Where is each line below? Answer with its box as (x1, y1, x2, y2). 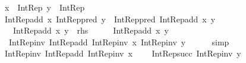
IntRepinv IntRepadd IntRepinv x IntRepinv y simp (8, 35, 229, 48)
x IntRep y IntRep (4, 1, 85, 13)
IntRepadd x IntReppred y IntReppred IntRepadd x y (4, 12, 216, 25)
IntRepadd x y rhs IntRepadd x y (12, 24, 169, 37)
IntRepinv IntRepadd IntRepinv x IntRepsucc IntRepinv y (4, 47, 241, 59)
